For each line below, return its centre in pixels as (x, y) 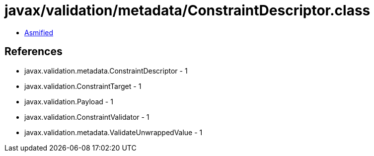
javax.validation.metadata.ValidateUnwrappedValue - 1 (113, 132)
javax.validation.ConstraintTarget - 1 (83, 86)
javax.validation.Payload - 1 (69, 101)
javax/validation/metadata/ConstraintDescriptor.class (187, 10)
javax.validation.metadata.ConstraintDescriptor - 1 (106, 71)
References (34, 52)
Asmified (39, 32)
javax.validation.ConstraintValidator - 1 (87, 117)
